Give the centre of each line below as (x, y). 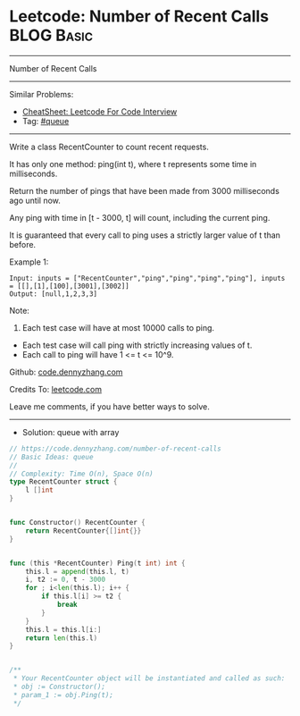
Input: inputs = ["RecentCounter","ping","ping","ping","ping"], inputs (147, 278)
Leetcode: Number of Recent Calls (139, 17)
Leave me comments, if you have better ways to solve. (109, 406)
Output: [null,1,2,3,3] (54, 294)
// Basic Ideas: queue (51, 457)
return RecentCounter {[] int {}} (83, 531)
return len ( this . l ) (62, 638)
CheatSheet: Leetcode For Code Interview (100, 111)
